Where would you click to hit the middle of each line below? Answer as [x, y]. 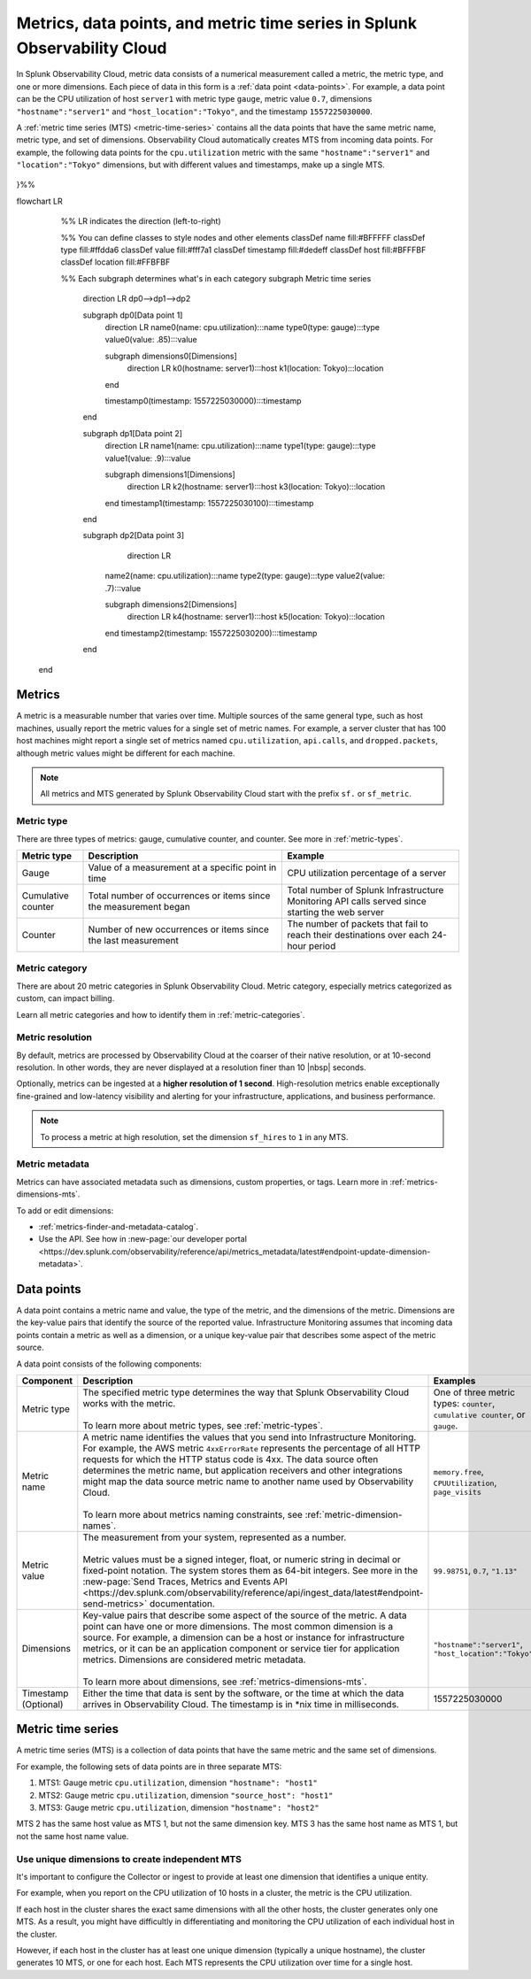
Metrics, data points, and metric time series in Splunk [217, 23]
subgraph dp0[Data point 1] [133, 315]
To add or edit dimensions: [65, 1210]
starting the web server [336, 912]
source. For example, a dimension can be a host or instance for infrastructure [244, 1637]
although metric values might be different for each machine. [126, 753]
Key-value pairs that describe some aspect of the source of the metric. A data [245, 1615]
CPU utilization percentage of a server [367, 873]
